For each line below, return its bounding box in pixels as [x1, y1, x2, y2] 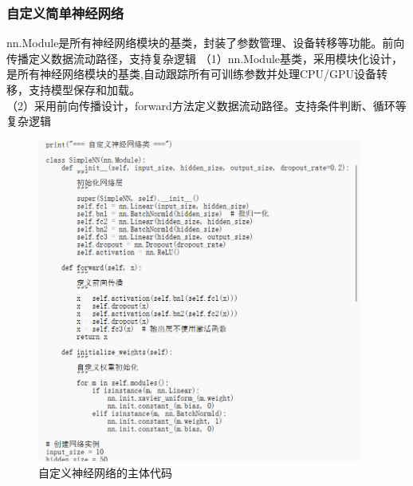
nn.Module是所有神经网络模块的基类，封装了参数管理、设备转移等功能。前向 [6, 34, 405, 51]
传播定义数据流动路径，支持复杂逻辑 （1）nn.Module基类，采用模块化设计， [6, 49, 403, 66]
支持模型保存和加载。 [28, 81, 140, 97]
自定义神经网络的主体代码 [38, 464, 172, 480]
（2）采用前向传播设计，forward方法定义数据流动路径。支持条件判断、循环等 [6, 97, 407, 113]
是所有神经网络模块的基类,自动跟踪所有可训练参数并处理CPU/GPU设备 [6, 65, 377, 82]
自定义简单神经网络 [6, 2, 124, 22]
